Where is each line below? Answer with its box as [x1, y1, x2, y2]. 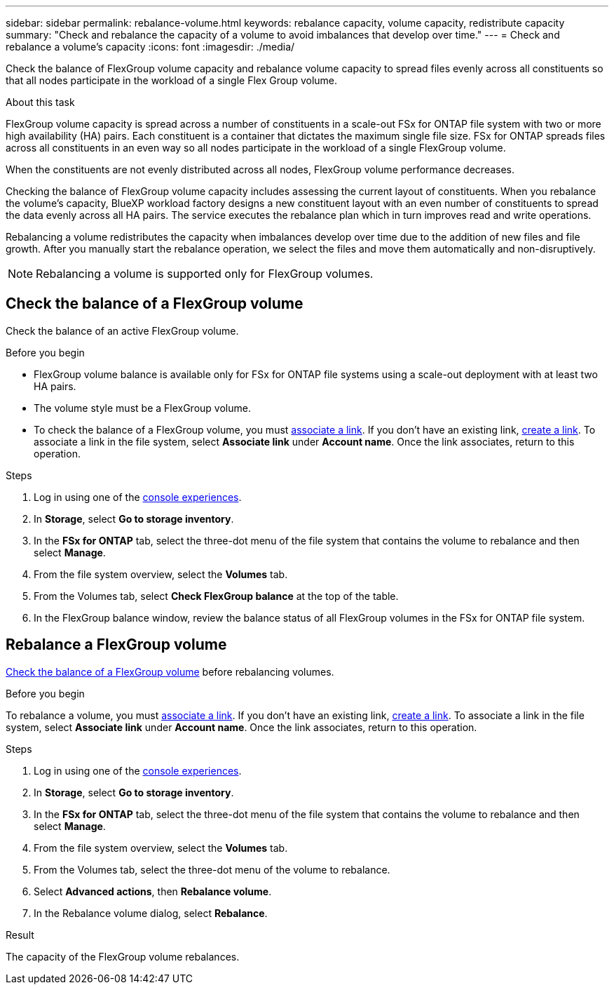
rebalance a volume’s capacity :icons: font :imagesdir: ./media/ [6, 41, 295, 53]
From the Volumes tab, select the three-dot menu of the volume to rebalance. [34, 863, 390, 876]
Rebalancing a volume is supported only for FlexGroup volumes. [36, 267, 374, 281]
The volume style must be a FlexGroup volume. [34, 401, 251, 414]
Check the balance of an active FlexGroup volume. [6, 324, 239, 337]
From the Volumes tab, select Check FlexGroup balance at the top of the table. [34, 589, 399, 602]
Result [6, 928, 34, 941]
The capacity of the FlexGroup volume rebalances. [6, 950, 240, 963]
